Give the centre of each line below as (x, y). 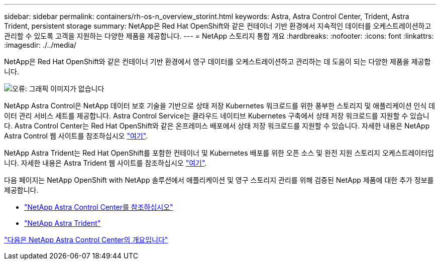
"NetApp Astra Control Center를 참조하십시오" (99, 207)
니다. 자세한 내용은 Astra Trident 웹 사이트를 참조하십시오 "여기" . (105, 163)
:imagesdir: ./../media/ (40, 45)
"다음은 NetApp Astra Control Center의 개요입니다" (86, 240)
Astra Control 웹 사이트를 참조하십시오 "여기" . (76, 136)
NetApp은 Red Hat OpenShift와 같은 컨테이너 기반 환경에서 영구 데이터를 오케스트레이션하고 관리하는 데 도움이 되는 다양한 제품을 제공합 (217, 61)
